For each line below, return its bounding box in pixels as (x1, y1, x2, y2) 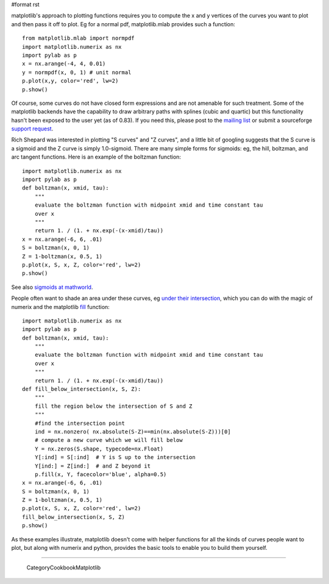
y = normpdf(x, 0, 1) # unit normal (22, 69, 132, 76)
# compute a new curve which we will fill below (34, 436, 183, 444)
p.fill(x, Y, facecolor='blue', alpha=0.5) (34, 471, 167, 478)
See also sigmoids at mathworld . (11, 283, 93, 291)
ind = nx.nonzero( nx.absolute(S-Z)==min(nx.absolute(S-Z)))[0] (34, 428, 231, 435)
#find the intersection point (34, 419, 125, 427)
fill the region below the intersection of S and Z (34, 402, 193, 410)
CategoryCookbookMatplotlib (26, 564, 101, 571)
